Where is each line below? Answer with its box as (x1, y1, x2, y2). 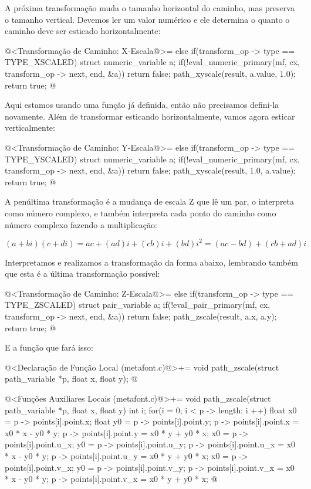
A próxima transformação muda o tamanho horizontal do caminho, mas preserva (5, 2, 295, 13)
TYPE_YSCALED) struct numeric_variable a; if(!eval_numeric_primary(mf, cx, (5, 152, 300, 165)
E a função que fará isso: (5, 341, 93, 354)
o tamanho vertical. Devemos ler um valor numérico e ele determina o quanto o (5, 13, 290, 25)
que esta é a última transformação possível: (5, 267, 160, 280)
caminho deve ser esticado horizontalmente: (5, 25, 161, 37)
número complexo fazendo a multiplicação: (5, 218, 157, 230)
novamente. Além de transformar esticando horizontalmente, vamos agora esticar (5, 110, 295, 122)
